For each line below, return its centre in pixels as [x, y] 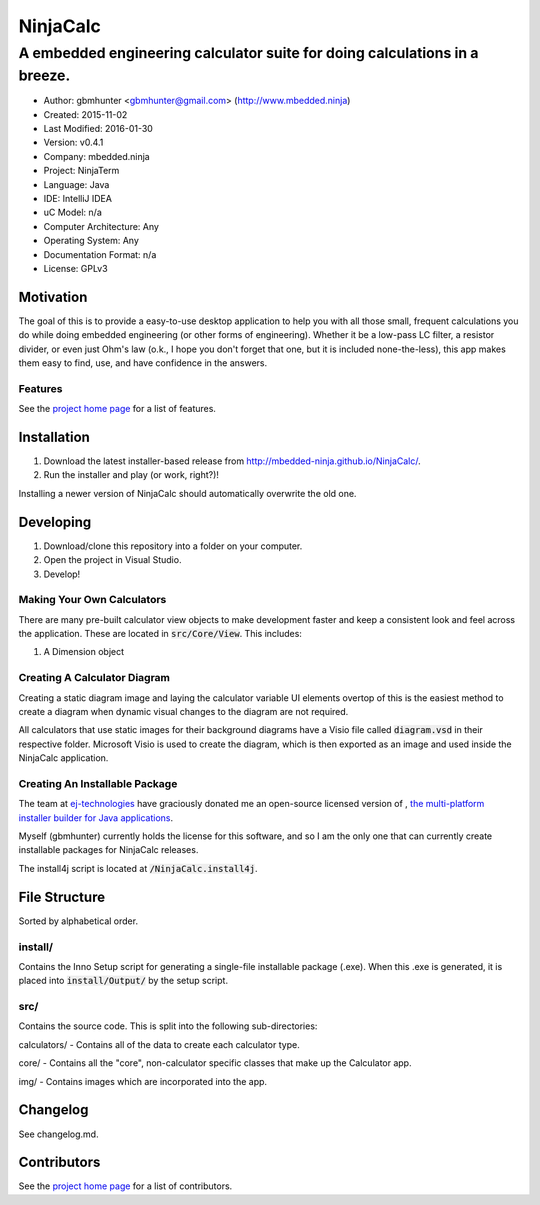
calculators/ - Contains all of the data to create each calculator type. [159, 1044]
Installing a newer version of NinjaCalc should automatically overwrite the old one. [187, 493]
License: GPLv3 [76, 268]
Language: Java [76, 184]
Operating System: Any [91, 241]
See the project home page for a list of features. [117, 409]
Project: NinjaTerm [81, 171]
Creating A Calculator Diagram [94, 678]
